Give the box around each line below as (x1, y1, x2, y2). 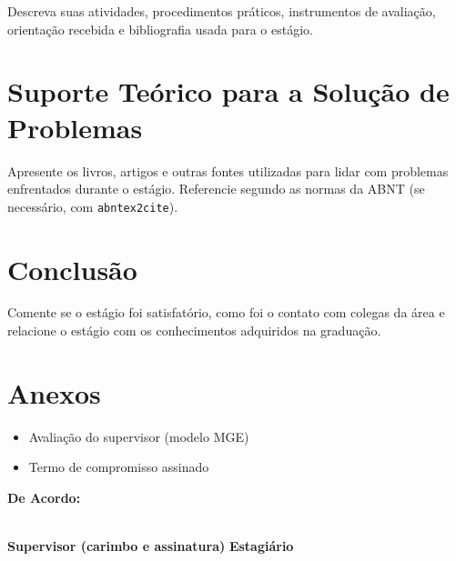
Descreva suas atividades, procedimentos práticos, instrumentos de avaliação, (7, 2, 436, 20)
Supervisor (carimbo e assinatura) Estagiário (7, 536, 294, 556)
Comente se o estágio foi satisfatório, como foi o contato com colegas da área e (7, 303, 445, 322)
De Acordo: (7, 487, 81, 506)
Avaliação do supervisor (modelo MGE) (28, 426, 249, 446)
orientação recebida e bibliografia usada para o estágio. (7, 19, 313, 38)
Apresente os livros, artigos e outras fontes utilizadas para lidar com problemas (7, 161, 449, 180)
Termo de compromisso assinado (28, 457, 209, 476)
